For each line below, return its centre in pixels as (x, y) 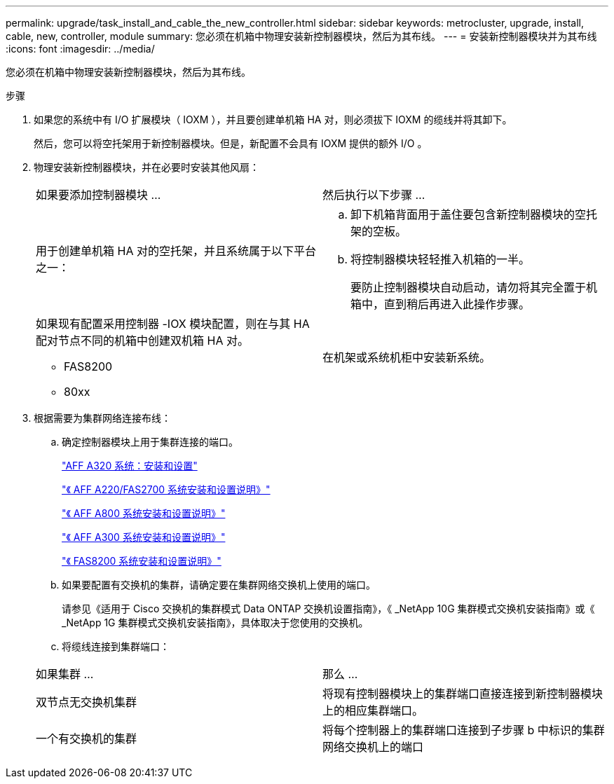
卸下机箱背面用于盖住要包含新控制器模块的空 (469, 214)
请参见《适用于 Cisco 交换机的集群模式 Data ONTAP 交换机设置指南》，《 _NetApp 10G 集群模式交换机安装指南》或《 (328, 608)
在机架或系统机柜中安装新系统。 (407, 357)
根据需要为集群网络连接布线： (102, 418)
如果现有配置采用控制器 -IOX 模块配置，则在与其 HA (173, 324)
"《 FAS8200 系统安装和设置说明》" (142, 561)
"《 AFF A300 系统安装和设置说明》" (144, 537)
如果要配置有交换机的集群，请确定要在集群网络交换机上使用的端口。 (219, 585)
